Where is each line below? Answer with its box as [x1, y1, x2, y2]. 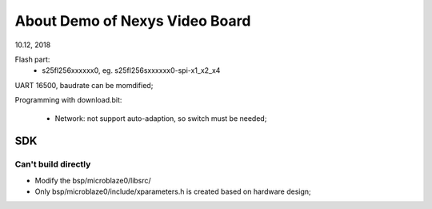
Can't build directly [14, 159, 91, 170]
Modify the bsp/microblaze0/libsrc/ [34, 175, 151, 185]
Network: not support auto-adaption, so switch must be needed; [54, 113, 267, 123]
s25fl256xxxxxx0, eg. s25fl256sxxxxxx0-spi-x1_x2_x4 [42, 66, 221, 75]
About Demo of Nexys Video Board [14, 12, 251, 30]
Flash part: [14, 54, 50, 64]
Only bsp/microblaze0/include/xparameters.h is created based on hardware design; [34, 187, 311, 196]
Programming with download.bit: [14, 95, 122, 105]
